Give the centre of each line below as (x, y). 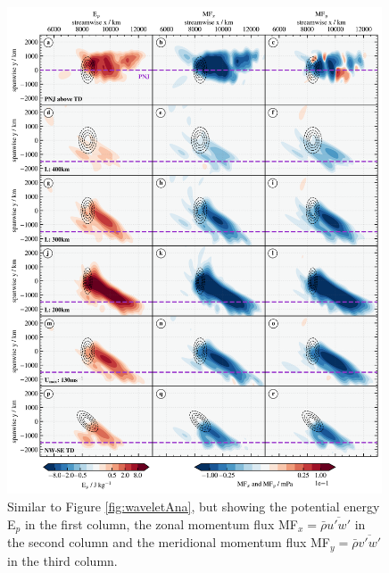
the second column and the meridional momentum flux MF (169, 542)
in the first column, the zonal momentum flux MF (161, 523)
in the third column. (62, 560)
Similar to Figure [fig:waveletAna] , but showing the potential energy (194, 507)
